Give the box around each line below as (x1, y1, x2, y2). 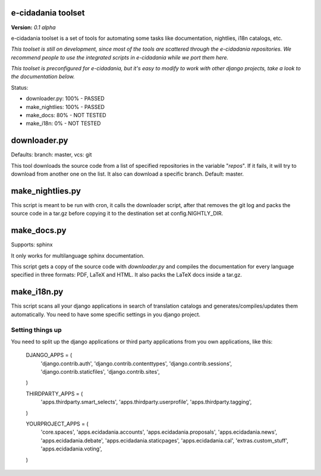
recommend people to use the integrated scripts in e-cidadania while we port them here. (11, 54, 229, 61)
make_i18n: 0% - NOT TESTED (26, 120, 101, 127)
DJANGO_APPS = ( (26, 352, 73, 359)
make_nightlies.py (11, 186, 81, 196)
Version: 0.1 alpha (11, 24, 56, 31)
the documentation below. (11, 73, 75, 80)
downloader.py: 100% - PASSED (26, 95, 105, 102)
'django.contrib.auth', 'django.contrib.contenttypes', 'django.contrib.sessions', (40, 360, 232, 367)
